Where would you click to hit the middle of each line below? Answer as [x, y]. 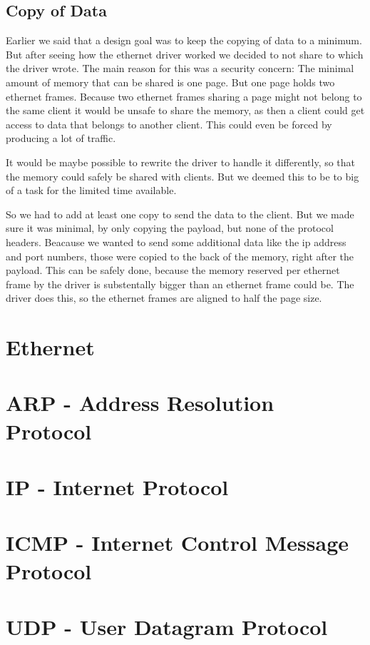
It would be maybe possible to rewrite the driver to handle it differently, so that [181, 162]
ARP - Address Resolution [140, 403]
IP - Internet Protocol [117, 487]
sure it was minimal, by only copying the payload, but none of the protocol [170, 228]
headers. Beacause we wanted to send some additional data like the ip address [176, 242]
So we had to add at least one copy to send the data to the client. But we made [180, 214]
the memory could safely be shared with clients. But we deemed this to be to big [183, 176]
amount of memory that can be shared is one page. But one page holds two [170, 82]
